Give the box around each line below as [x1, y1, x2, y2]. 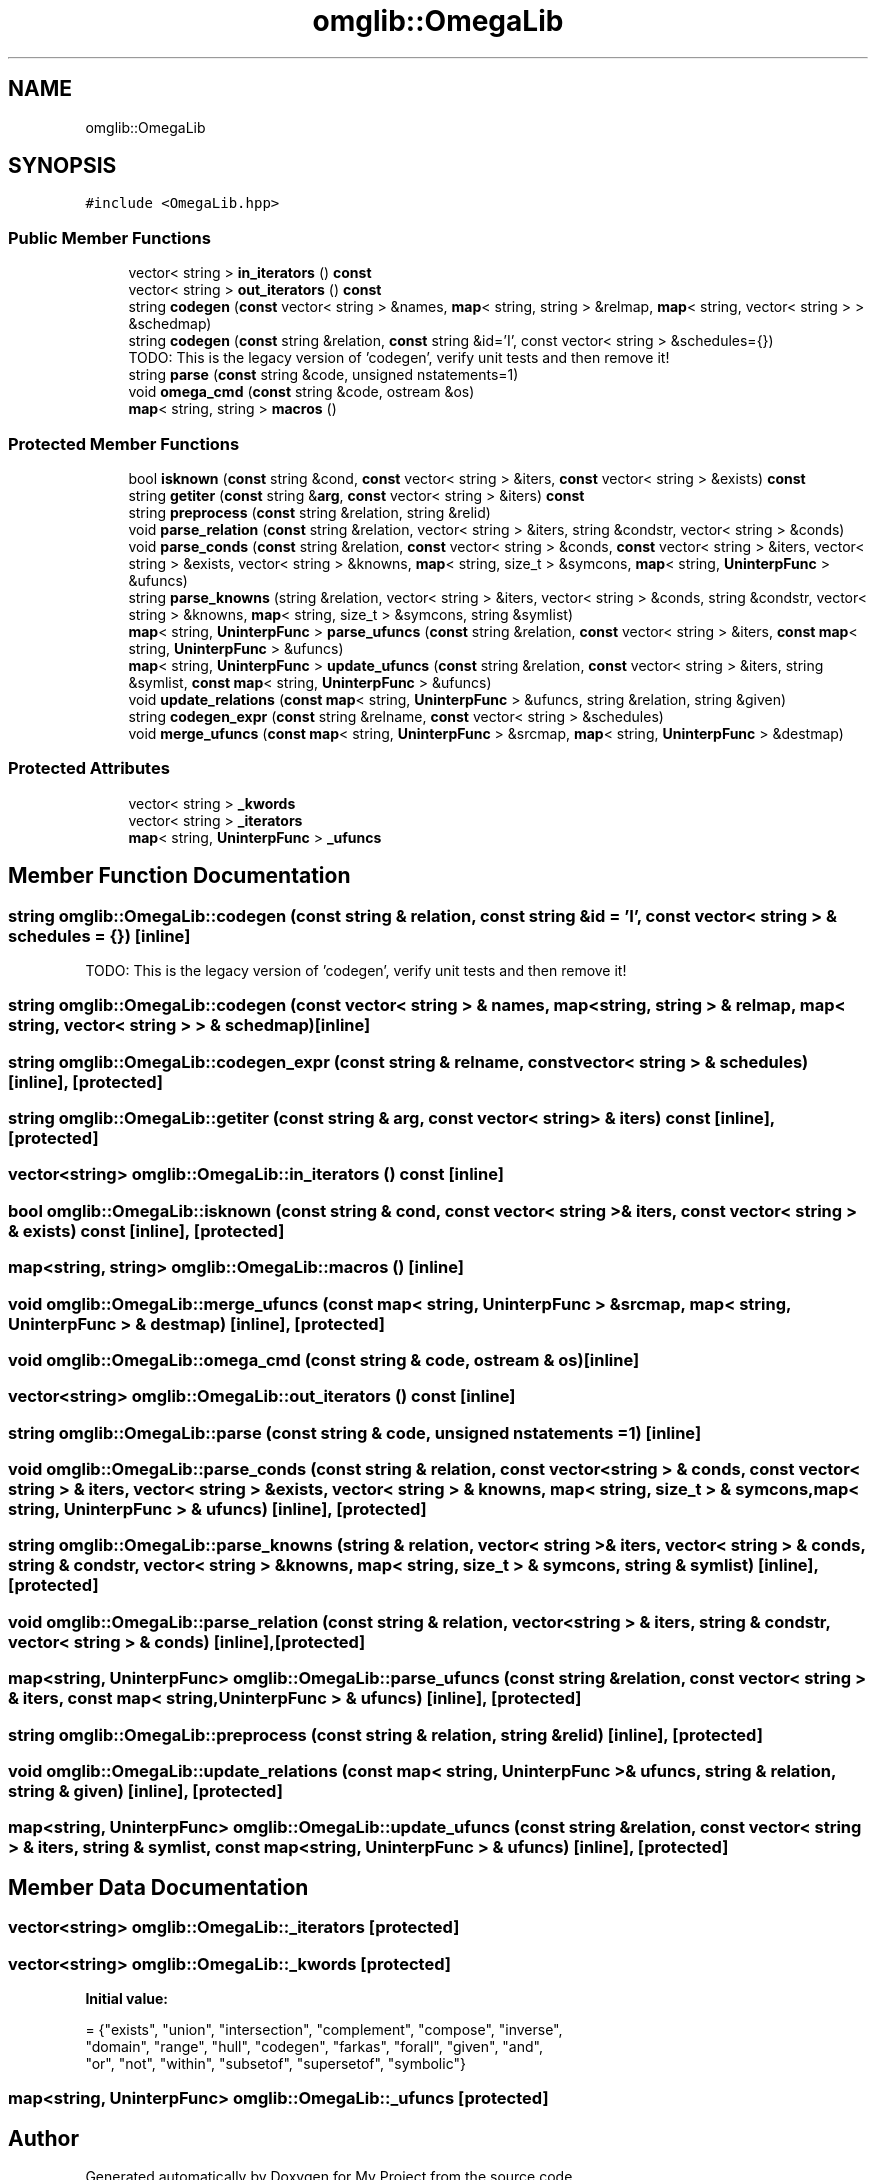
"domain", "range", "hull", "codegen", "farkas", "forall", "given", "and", [85, 2037, 543, 2055]
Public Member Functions [8, 227, 211, 248]
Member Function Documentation [8, 863, 351, 889]
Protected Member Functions [8, 433, 240, 454]
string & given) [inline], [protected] [8, 1780, 283, 1801]
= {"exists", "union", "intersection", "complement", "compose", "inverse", [85, 2020, 563, 2038]
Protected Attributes [8, 758, 170, 779]
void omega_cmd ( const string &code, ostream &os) [128, 383, 475, 401]
